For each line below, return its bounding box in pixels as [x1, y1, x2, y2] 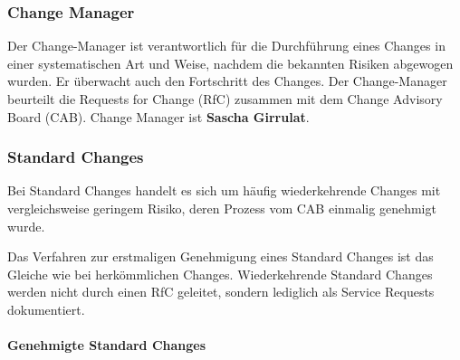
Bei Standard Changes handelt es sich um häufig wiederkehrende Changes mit [7, 181, 441, 200]
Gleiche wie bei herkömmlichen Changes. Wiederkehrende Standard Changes [7, 264, 433, 283]
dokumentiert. [7, 299, 85, 318]
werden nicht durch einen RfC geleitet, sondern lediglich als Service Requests [7, 282, 435, 301]
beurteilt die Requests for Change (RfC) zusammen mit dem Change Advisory [7, 90, 443, 108]
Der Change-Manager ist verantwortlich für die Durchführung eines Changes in [7, 36, 446, 55]
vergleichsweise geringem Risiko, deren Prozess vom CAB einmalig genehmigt [7, 199, 436, 217]
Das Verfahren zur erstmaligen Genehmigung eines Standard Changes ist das [7, 247, 434, 266]
